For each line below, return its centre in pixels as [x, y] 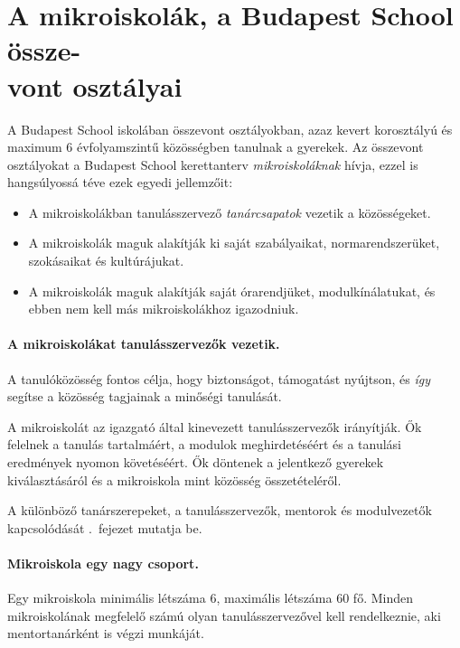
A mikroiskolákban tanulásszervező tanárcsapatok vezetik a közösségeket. [230, 212]
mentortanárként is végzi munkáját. [106, 633]
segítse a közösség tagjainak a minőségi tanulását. [145, 396]
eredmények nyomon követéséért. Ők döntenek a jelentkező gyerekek [196, 462]
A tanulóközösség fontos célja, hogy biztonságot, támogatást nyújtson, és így [219, 378]
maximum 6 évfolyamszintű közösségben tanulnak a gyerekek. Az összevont [216, 147]
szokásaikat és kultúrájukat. [106, 261]
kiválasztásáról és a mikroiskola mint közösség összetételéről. [174, 479]
